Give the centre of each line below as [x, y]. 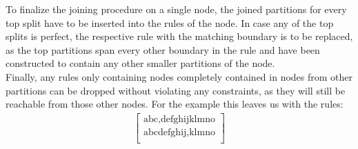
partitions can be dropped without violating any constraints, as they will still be [176, 90]
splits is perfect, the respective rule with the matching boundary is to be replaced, [179, 36]
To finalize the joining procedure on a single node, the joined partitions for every [176, 9]
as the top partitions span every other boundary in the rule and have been [163, 49]
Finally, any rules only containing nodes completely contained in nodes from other [179, 76]
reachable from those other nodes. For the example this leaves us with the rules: [175, 104]
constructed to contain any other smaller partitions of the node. [140, 63]
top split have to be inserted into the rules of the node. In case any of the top [170, 22]
